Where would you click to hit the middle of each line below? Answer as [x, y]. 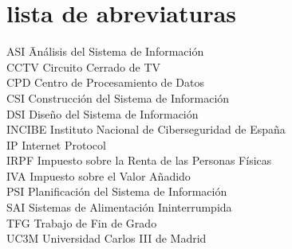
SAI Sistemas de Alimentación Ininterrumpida [119, 207]
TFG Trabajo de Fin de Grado [82, 222]
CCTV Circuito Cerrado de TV [83, 66]
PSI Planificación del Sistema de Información [117, 191]
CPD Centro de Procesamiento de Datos [105, 82]
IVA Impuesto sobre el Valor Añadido [99, 175]
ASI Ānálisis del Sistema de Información [105, 51]
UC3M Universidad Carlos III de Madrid [107, 238]
